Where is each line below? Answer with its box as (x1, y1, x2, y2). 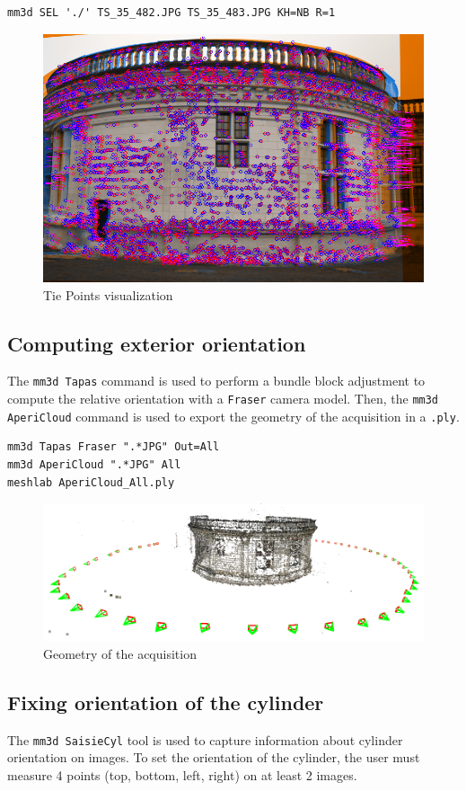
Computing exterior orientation (7, 329, 306, 357)
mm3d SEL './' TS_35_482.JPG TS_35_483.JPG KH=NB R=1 (7, 6, 336, 19)
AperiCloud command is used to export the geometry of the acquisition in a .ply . (7, 406, 460, 425)
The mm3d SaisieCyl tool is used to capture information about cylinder (7, 730, 403, 749)
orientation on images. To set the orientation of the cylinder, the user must (7, 748, 420, 767)
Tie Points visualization (43, 285, 173, 304)
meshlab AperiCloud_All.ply (7, 475, 175, 489)
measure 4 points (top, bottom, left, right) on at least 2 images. (7, 765, 357, 784)
